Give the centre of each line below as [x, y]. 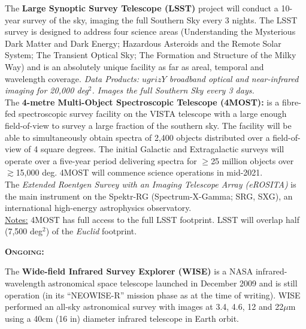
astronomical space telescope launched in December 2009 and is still [173, 283]
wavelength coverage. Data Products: [72, 78]
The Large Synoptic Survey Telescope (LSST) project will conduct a [142, 8]
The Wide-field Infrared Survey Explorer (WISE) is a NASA [129, 271]
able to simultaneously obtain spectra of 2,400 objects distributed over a [137, 137]
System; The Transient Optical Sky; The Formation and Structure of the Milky [151, 55]
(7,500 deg [24, 231]
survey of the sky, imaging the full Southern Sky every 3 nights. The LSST [160, 19]
